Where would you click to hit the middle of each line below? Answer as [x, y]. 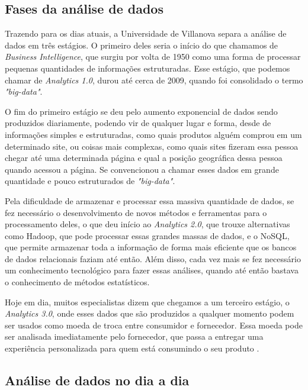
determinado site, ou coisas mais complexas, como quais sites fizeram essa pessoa [152, 146]
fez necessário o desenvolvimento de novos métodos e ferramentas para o [136, 212]
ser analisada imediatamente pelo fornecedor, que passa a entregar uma [134, 336]
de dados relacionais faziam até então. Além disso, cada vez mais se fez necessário [153, 258]
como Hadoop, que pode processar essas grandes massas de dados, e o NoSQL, [147, 235]
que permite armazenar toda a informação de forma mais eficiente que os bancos [151, 247]
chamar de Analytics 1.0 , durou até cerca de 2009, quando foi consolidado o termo [154, 80]
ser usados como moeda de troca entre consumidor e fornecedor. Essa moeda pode [154, 325]
